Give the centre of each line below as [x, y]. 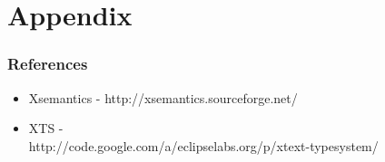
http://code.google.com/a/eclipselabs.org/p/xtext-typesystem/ [203, 145]
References [48, 64]
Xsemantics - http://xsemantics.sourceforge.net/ [163, 97]
